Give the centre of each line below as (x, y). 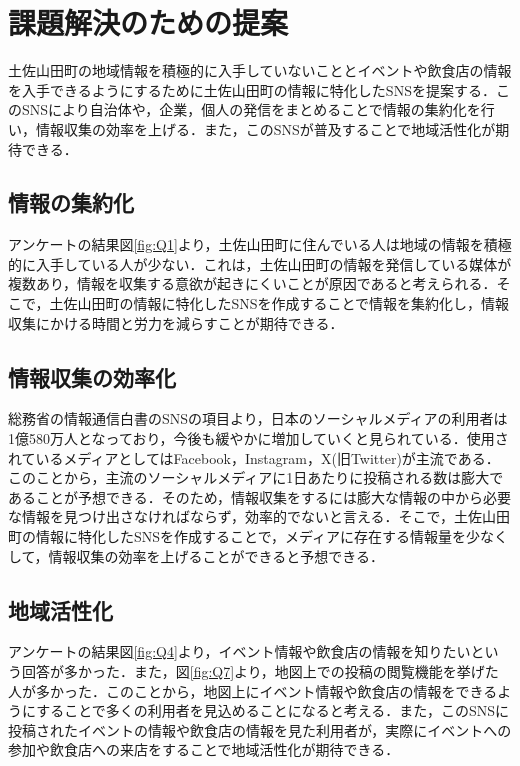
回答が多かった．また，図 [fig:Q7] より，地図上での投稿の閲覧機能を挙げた (260, 671)
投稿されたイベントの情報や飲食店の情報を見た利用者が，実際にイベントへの (260, 729)
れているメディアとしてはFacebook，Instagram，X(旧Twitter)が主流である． (254, 457)
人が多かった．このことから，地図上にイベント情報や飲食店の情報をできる (253, 690)
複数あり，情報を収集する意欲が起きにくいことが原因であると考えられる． (252, 283)
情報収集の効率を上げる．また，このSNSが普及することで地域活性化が (265, 128)
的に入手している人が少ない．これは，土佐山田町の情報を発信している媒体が (260, 263)
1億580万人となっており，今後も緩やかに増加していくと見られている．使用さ (258, 438)
